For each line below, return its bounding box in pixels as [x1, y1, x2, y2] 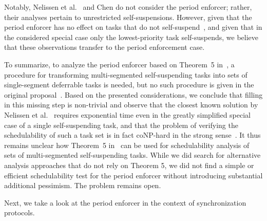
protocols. [4, 207, 35, 218]
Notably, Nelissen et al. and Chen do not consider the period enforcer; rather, [4, 2, 252, 12]
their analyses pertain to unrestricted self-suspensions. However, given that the [4, 11, 252, 22]
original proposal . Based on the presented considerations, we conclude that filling [4, 89, 263, 100]
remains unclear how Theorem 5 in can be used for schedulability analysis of [4, 139, 250, 150]
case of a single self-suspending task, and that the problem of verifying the [4, 119, 238, 130]
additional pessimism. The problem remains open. [4, 180, 161, 191]
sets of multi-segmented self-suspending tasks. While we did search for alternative [4, 150, 261, 160]
